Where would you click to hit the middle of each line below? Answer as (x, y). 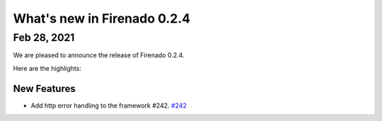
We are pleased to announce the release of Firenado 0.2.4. (99, 55)
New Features (44, 88)
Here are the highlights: (47, 68)
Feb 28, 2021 (44, 38)
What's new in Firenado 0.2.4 (102, 18)
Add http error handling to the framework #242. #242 (109, 105)
